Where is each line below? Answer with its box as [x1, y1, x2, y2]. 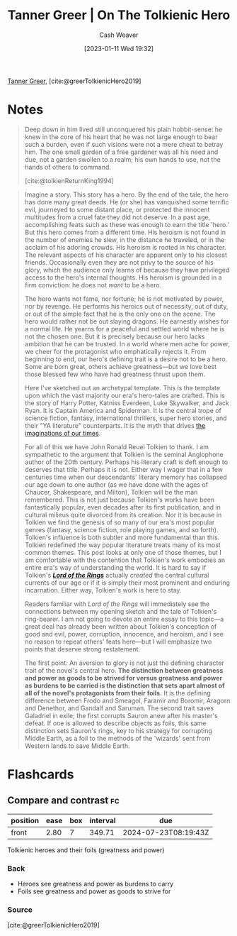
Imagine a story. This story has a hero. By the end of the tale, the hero [24, 190, 229, 199]
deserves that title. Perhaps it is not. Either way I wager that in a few [24, 465, 224, 473]
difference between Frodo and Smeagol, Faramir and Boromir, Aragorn [24, 696, 231, 705]
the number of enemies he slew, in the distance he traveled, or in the [24, 235, 225, 244]
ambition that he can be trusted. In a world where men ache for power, [24, 339, 231, 348]
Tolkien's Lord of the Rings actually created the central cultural [24, 571, 209, 579]
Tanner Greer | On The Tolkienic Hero [7, 7, 231, 23]
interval [89, 815, 116, 825]
